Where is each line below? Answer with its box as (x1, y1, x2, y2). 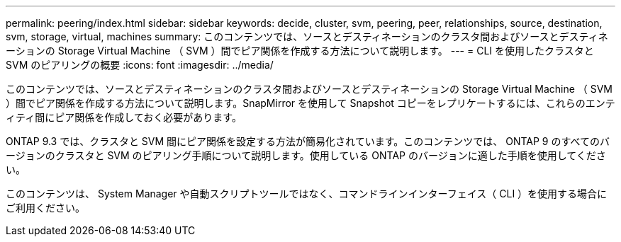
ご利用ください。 (6, 202, 85, 214)
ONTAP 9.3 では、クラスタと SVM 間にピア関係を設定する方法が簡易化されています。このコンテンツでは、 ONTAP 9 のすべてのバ (6, 135, 610, 147)
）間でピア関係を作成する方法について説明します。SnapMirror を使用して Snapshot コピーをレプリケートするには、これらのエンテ (6, 97, 615, 109)
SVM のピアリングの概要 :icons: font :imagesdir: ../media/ (6, 59, 274, 71)
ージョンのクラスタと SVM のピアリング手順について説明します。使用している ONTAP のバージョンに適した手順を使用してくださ (6, 149, 606, 161)
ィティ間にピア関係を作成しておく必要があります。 (6, 111, 242, 123)
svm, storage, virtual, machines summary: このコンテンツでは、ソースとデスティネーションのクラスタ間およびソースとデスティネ (6, 30, 608, 42)
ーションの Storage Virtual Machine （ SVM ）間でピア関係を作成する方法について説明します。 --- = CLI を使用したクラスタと (6, 45, 594, 57)
